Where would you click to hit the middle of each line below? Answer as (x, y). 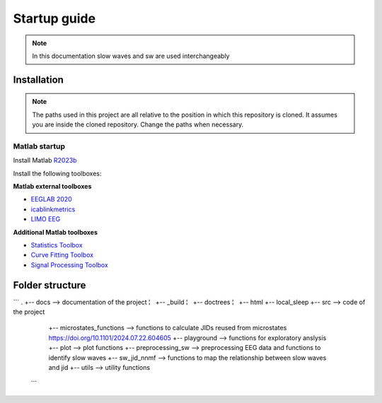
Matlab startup (39, 146)
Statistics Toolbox (57, 245)
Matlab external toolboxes (52, 187)
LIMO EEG (46, 219)
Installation (38, 80)
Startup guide (54, 18)
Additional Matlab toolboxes (56, 232)
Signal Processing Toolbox (70, 264)
